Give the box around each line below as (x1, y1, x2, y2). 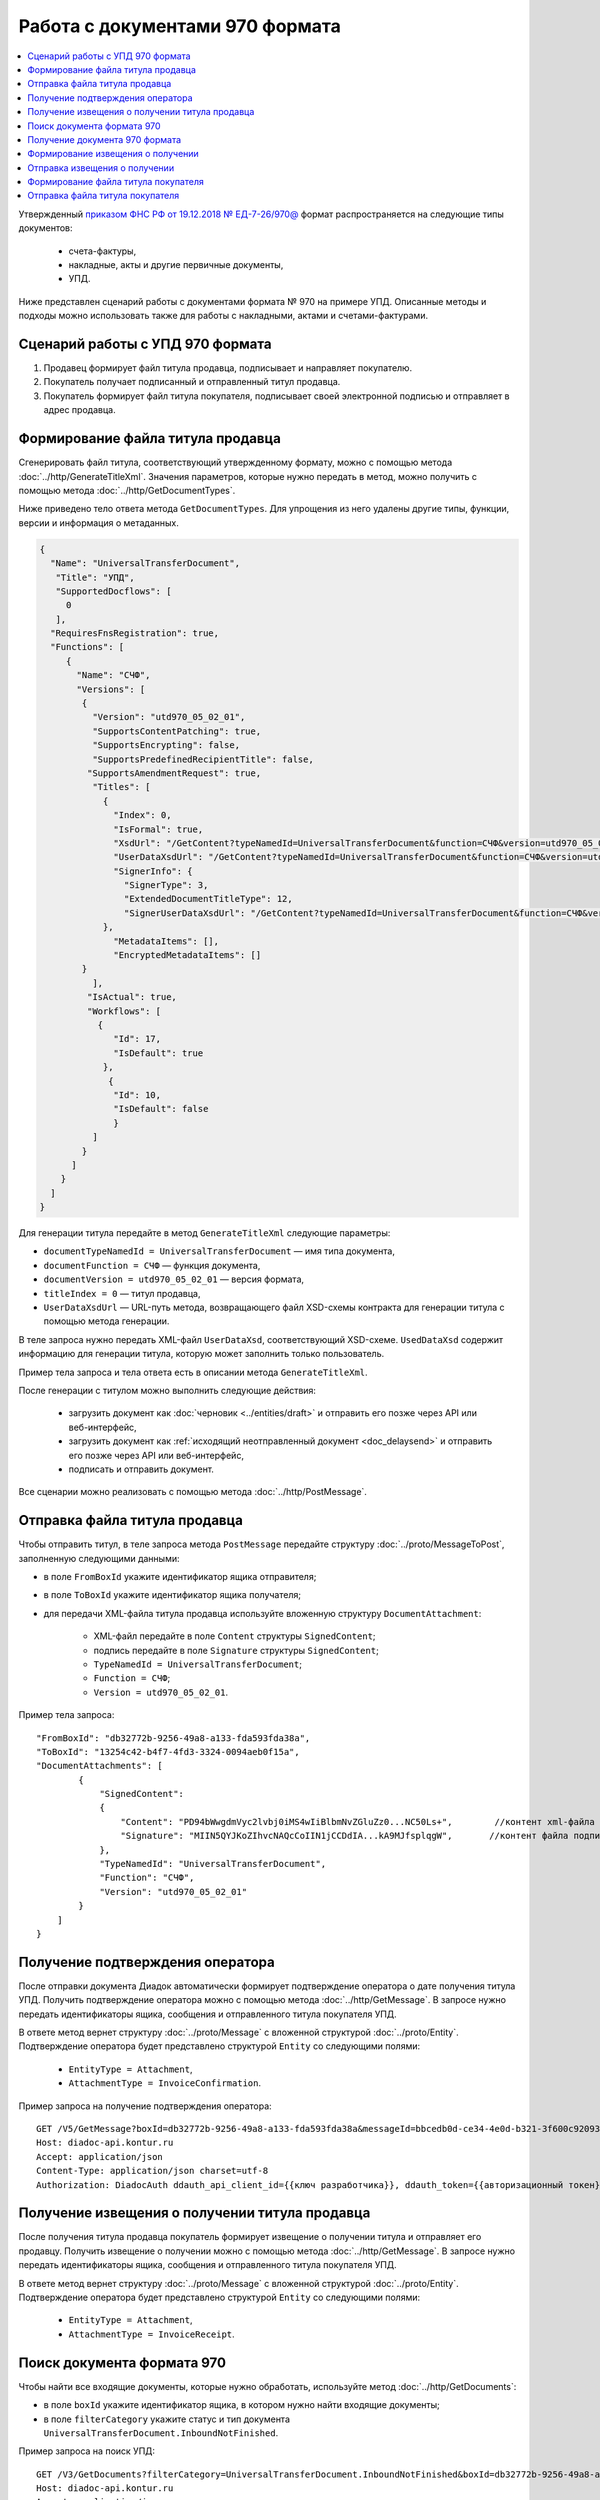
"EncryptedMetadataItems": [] (113, 950, 262, 961)
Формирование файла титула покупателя (27, 176, 204, 188)
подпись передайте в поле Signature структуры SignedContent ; (93, 1644, 379, 1656)
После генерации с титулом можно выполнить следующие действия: (18, 1384, 317, 1396)
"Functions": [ (50, 641, 125, 653)
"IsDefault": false (113, 1103, 209, 1115)
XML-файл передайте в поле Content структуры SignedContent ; (93, 1630, 376, 1642)
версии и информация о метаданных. (18, 516, 179, 529)
